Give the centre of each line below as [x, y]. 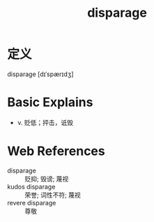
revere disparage [32, 202]
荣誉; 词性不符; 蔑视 [53, 195]
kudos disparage [31, 186]
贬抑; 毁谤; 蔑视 [47, 179]
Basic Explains [50, 102]
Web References [56, 151]
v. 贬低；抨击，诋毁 [45, 122]
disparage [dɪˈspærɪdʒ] [41, 74]
